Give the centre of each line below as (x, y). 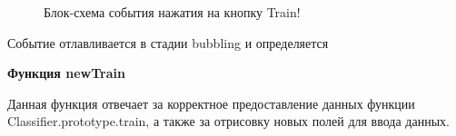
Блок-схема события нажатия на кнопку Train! (172, 12)
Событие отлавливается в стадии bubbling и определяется (168, 42)
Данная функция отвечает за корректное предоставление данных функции (211, 103)
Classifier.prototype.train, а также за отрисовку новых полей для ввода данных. (228, 121)
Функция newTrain (66, 73)
